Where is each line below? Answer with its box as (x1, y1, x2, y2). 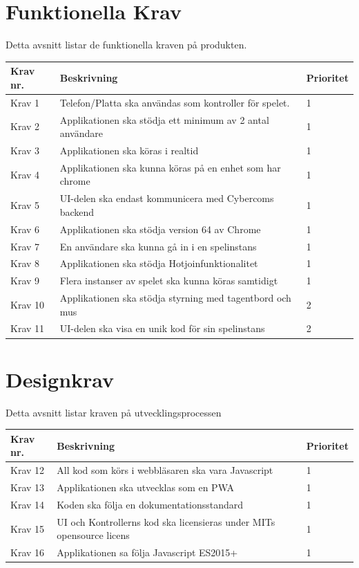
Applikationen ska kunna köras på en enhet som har (59, 160, 281, 174)
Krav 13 (10, 480, 45, 495)
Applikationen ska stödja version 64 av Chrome (59, 221, 261, 236)
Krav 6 (10, 221, 40, 236)
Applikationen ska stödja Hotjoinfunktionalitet (59, 256, 258, 271)
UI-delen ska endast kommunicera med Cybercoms (59, 191, 274, 205)
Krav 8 (10, 256, 40, 271)
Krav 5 (10, 198, 40, 212)
